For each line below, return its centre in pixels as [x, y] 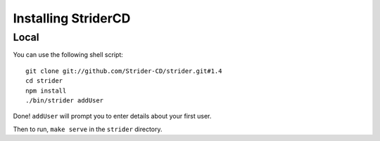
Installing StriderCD [72, 18]
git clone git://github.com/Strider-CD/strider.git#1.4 [124, 71]
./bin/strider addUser [65, 100]
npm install [46, 90]
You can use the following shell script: [68, 55]
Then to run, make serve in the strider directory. [88, 129]
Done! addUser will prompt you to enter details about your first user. [112, 116]
